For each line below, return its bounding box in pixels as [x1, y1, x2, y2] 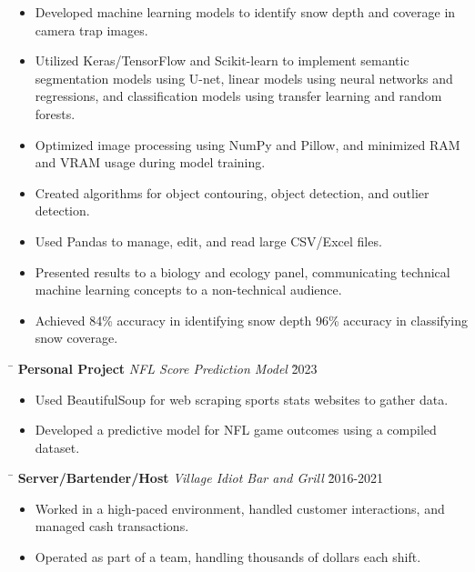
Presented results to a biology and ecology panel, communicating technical [35, 262, 450, 281]
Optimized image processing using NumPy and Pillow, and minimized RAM [35, 135, 460, 154]
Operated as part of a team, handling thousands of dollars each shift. [35, 547, 421, 567]
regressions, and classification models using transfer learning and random [35, 86, 442, 105]
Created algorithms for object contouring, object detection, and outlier [35, 183, 430, 202]
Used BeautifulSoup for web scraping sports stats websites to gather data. [35, 389, 449, 408]
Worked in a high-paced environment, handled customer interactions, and [35, 498, 445, 517]
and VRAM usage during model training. [35, 153, 266, 172]
